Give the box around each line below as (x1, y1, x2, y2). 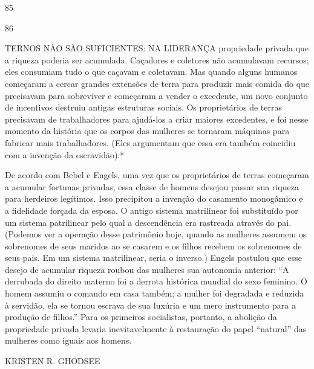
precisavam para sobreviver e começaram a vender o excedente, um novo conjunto (5, 89, 308, 101)
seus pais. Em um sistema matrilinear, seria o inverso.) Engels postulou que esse (5, 251, 302, 264)
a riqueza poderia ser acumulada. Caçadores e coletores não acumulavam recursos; (5, 53, 309, 66)
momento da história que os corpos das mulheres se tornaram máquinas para (5, 124, 290, 137)
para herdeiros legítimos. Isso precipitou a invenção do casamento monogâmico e (5, 192, 303, 205)
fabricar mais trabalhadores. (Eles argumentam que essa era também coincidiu (5, 136, 296, 149)
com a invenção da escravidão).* (5, 148, 125, 161)
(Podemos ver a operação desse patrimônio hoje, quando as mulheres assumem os (5, 228, 307, 240)
